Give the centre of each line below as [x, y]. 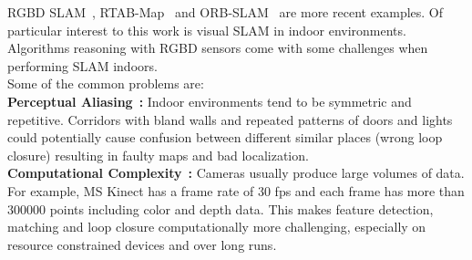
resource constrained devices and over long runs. [142, 244]
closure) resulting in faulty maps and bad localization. [158, 155]
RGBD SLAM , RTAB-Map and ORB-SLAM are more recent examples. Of [226, 12]
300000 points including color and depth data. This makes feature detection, [221, 208]
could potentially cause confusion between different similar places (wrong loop [225, 137]
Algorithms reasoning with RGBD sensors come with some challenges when [218, 48]
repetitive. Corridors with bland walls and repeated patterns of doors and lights [230, 119]
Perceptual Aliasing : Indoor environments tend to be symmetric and [210, 101]
